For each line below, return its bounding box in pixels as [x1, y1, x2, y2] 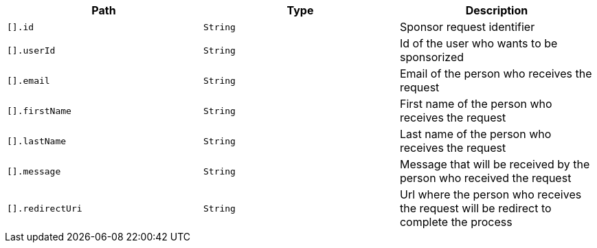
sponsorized [399, 50, 464, 64]
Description [465, 3, 528, 17]
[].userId [7, 45, 56, 56]
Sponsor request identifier [399, 20, 535, 34]
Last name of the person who [399, 127, 552, 141]
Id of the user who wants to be [399, 36, 558, 50]
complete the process [399, 215, 512, 229]
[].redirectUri [7, 203, 82, 214]
